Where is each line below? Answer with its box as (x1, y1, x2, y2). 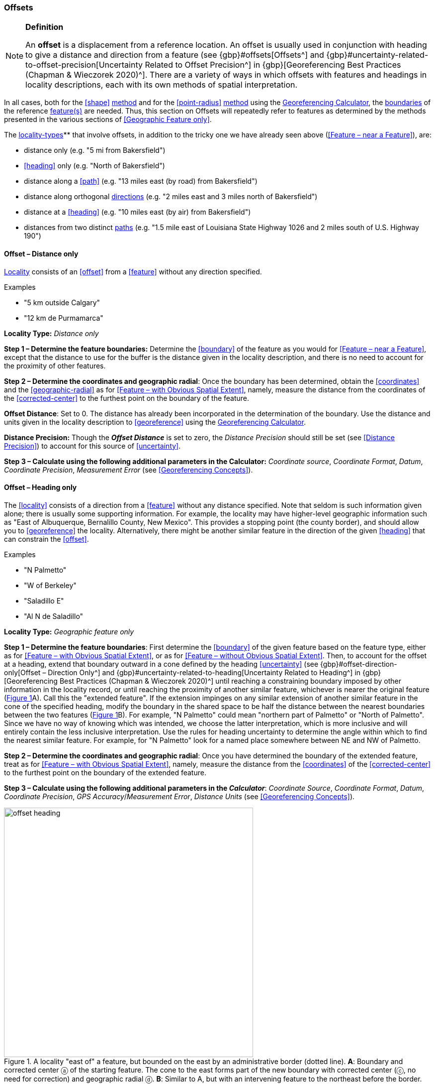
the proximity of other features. (4, 361, 106, 370)
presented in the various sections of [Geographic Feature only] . (4, 115, 212, 124)
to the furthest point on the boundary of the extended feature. (4, 768, 206, 777)
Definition (25, 22, 64, 32)
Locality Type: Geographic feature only (4, 627, 134, 636)
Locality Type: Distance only (4, 329, 99, 338)
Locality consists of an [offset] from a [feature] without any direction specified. (4, 267, 262, 276)
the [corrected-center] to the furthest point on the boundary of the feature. (4, 393, 250, 402)
